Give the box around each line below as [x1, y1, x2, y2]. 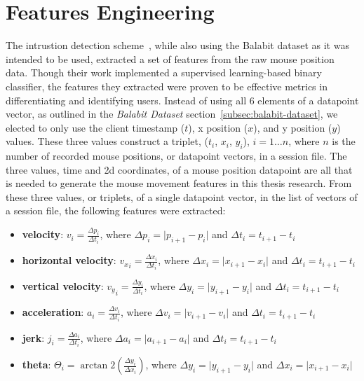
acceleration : [22, 305, 84, 319]
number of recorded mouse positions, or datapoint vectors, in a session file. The [6, 148, 347, 163]
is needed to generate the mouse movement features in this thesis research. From [6, 176, 352, 190]
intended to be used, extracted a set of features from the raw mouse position [6, 51, 335, 66]
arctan [80, 361, 108, 371]
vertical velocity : [22, 278, 104, 293]
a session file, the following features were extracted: [6, 203, 226, 218]
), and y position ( [253, 120, 332, 134]
